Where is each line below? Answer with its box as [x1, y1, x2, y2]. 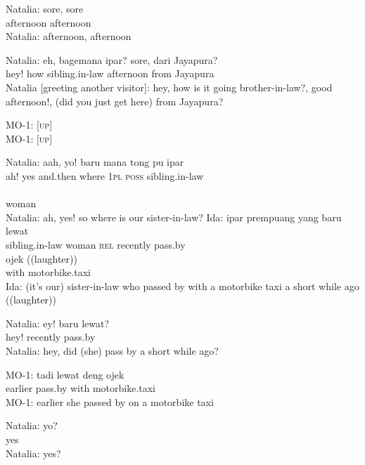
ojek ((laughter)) [6, 251, 77, 266]
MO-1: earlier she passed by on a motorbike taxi [6, 394, 214, 409]
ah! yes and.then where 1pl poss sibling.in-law [6, 168, 204, 183]
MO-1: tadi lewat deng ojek [6, 367, 124, 381]
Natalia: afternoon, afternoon [6, 29, 132, 44]
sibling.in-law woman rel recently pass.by [6, 237, 186, 251]
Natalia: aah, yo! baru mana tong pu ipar [6, 155, 184, 169]
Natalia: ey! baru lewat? [6, 315, 110, 330]
